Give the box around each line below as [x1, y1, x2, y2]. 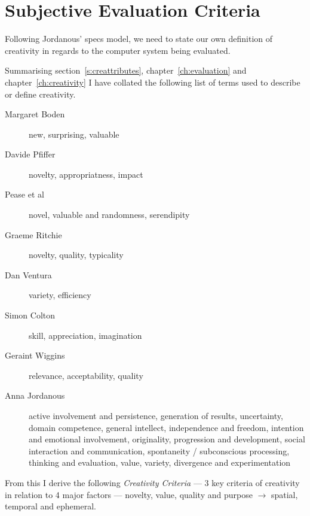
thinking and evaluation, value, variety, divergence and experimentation [29, 456, 291, 469]
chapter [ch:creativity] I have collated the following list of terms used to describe [5, 75, 300, 88]
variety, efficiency [29, 289, 91, 301]
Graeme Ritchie [5, 228, 62, 241]
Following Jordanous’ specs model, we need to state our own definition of [5, 32, 273, 45]
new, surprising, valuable [29, 128, 119, 140]
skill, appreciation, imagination [29, 329, 142, 341]
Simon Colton [5, 309, 56, 321]
